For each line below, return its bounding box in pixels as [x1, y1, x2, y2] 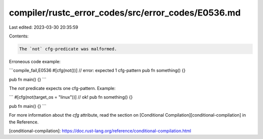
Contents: [9, 33, 29, 39]
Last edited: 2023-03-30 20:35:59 [9, 24, 78, 30]
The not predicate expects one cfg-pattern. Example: [9, 86, 116, 91]
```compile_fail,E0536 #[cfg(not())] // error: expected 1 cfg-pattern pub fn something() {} [9, 68, 186, 73]
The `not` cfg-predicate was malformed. [19, 46, 117, 52]
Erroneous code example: [9, 58, 61, 64]
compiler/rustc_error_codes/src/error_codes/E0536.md [9, 7, 241, 18]
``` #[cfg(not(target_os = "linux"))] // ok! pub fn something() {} [9, 94, 133, 100]
